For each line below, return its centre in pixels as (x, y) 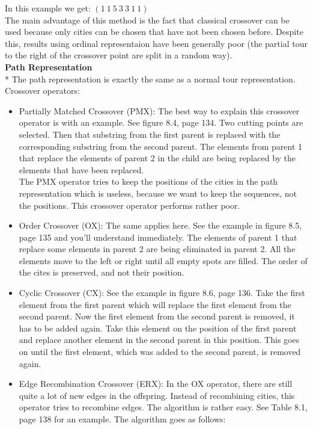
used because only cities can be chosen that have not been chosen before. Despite (154, 32)
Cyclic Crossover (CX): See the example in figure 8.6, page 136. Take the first (162, 293)
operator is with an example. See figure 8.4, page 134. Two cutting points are (161, 122)
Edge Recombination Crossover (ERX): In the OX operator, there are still (156, 384)
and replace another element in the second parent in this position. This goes (159, 340)
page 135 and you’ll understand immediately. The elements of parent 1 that (158, 237)
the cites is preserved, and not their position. (102, 272)
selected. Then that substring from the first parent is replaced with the (150, 134)
